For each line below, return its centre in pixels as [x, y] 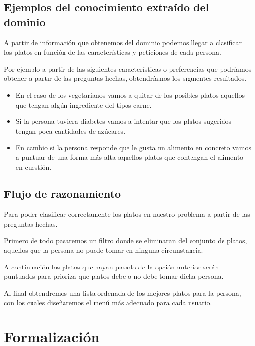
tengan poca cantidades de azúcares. [70, 131]
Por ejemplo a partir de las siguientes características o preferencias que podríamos [128, 68]
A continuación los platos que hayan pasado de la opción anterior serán [112, 266]
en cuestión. [33, 167]
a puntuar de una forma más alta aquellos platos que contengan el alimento [129, 157]
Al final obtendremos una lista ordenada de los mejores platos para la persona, [123, 292]
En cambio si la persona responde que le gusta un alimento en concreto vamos [133, 147]
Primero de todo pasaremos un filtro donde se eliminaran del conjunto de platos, [126, 240]
